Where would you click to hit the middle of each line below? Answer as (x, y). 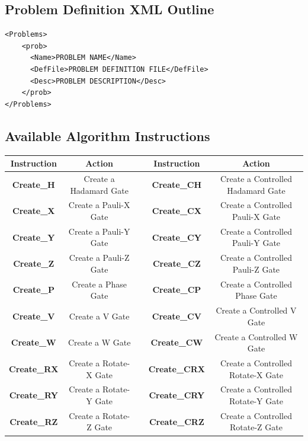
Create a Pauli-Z (99, 258)
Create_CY (177, 237)
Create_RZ (34, 421)
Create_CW (177, 342)
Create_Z (34, 263)
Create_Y (34, 237)
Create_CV (177, 316)
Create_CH (177, 184)
